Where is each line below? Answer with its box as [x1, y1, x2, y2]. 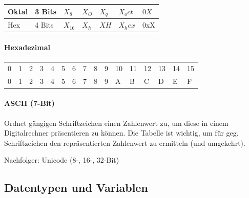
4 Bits [35, 19, 54, 30]
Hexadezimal [4, 41, 50, 52]
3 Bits [35, 6, 57, 16]
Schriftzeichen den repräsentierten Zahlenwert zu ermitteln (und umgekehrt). [4, 137, 245, 148]
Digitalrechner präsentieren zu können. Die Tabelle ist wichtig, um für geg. [4, 127, 239, 138]
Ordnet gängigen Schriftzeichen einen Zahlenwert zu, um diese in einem [4, 117, 229, 128]
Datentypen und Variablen [4, 180, 148, 195]
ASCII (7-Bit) [4, 98, 55, 108]
